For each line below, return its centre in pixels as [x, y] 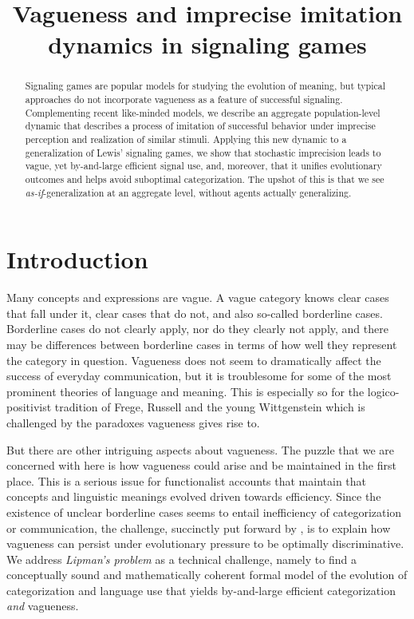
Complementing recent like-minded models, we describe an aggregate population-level [203, 112]
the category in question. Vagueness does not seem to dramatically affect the [194, 360]
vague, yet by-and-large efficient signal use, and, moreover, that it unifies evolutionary [203, 166]
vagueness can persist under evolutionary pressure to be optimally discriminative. [205, 544]
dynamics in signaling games [207, 44]
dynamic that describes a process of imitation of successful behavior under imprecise [200, 126]
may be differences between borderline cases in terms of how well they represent [202, 344]
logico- [383, 391]
